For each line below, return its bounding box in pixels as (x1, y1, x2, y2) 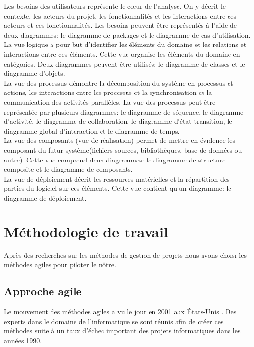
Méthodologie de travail (4, 221, 168, 241)
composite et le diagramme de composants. (4, 164, 133, 174)
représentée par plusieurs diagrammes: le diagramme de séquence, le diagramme (4, 106, 244, 116)
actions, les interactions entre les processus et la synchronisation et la (4, 87, 212, 97)
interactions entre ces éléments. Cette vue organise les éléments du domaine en (4, 48, 240, 59)
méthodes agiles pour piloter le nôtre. (4, 259, 116, 270)
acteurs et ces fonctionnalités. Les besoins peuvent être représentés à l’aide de (4, 20, 237, 30)
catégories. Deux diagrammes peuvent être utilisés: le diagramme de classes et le (4, 58, 245, 69)
